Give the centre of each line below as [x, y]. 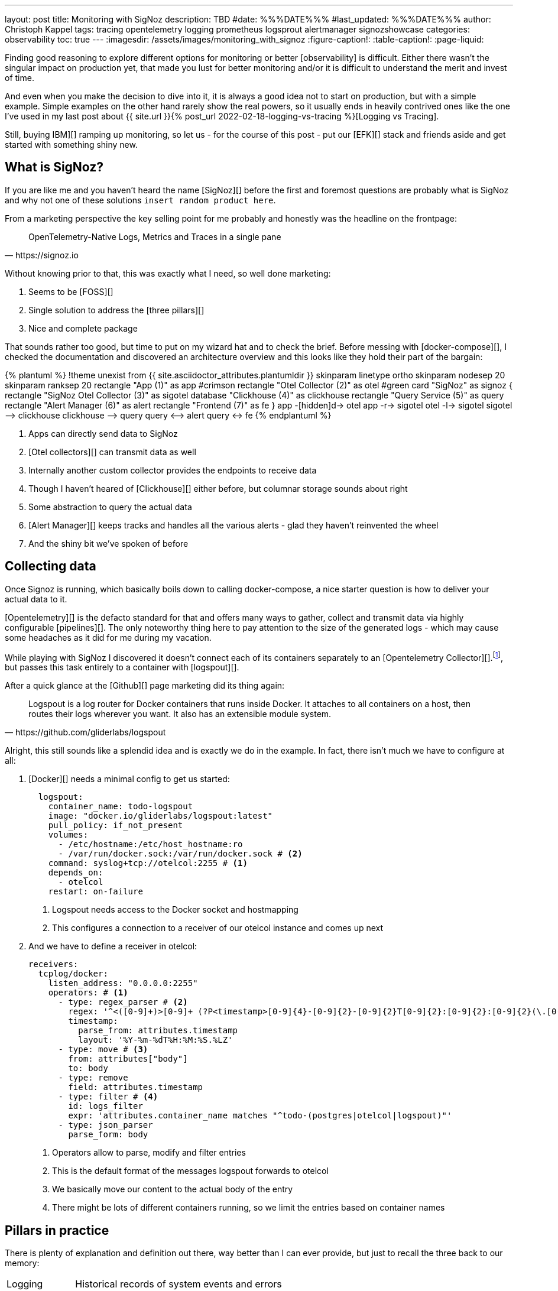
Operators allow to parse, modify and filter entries [149, 1153]
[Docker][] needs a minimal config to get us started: [129, 779]
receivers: [53, 964]
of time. [20, 78]
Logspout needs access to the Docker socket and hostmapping [175, 910]
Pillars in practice [57, 1230]
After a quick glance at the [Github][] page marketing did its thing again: [145, 686]
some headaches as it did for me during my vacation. [108, 637]
